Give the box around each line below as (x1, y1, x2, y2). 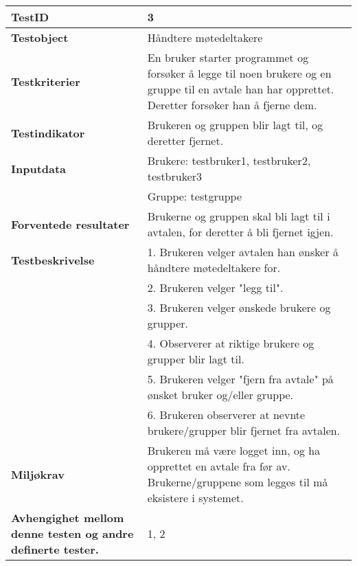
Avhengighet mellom (11, 510, 124, 525)
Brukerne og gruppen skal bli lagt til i (147, 208, 330, 224)
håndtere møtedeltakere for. (147, 260, 281, 275)
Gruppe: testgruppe (147, 188, 242, 204)
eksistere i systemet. (147, 490, 244, 506)
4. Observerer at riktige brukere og (147, 335, 314, 351)
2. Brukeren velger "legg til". (147, 280, 284, 295)
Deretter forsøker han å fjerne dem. (147, 97, 317, 113)
